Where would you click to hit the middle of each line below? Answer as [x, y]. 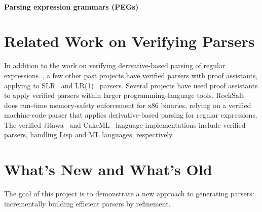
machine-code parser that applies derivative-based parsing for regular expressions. [131, 115]
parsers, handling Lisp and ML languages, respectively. [89, 135]
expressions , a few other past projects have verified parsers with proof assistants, [131, 75]
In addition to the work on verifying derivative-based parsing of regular [115, 65]
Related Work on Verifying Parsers [129, 41]
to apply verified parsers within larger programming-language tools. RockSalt [124, 95]
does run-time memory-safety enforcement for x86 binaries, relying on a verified [128, 105]
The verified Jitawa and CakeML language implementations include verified [125, 124]
